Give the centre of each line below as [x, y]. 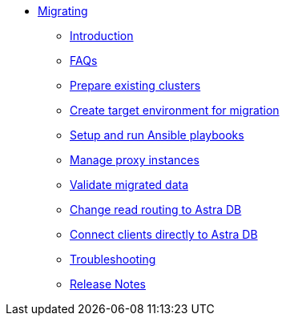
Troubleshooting [113, 259]
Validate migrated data [129, 185]
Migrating [63, 11]
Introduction [102, 36]
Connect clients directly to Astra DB [164, 234]
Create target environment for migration [175, 110]
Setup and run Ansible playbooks [157, 135]
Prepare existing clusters [135, 85]
